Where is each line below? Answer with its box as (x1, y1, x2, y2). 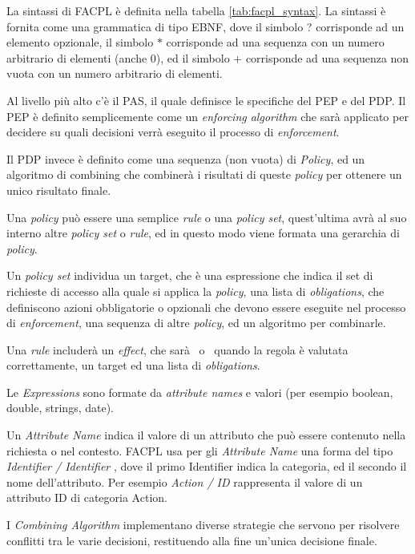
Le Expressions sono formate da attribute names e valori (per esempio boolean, (6, 383, 393, 400)
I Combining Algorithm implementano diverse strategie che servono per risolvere (6, 516, 400, 533)
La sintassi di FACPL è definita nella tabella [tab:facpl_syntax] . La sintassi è (6, 2, 386, 18)
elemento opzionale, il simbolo (6, 34, 154, 51)
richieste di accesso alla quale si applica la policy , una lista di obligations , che (6, 282, 385, 299)
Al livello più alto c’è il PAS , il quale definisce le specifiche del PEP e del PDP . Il (6, 91, 406, 108)
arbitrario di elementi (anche (6, 49, 147, 66)
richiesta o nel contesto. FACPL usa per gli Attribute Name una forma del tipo (6, 442, 393, 459)
